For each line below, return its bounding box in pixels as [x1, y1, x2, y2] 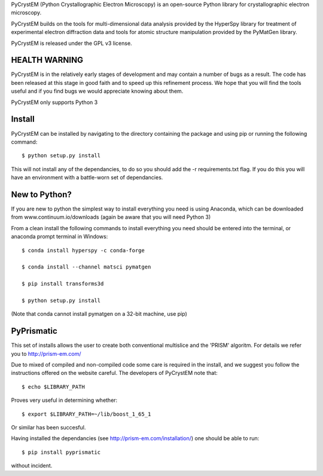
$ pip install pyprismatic [22, 448, 101, 456]
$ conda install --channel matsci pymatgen [22, 264, 151, 270]
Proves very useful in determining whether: [11, 396, 118, 404]
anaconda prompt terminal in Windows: [11, 233, 108, 240]
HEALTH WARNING [11, 55, 84, 65]
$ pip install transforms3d [22, 280, 104, 287]
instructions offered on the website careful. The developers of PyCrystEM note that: [11, 370, 218, 377]
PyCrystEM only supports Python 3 [11, 99, 98, 106]
